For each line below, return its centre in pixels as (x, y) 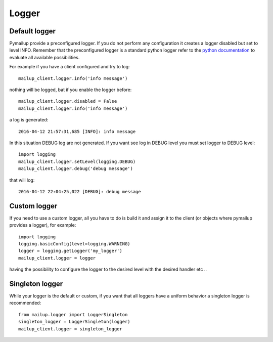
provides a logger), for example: (43, 225)
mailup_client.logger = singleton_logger (70, 329)
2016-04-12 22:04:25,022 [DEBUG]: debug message (80, 191)
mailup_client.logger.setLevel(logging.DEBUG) (77, 161)
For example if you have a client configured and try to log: (70, 67)
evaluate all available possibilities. (44, 57)
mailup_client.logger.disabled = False (68, 101)
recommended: (25, 303)
